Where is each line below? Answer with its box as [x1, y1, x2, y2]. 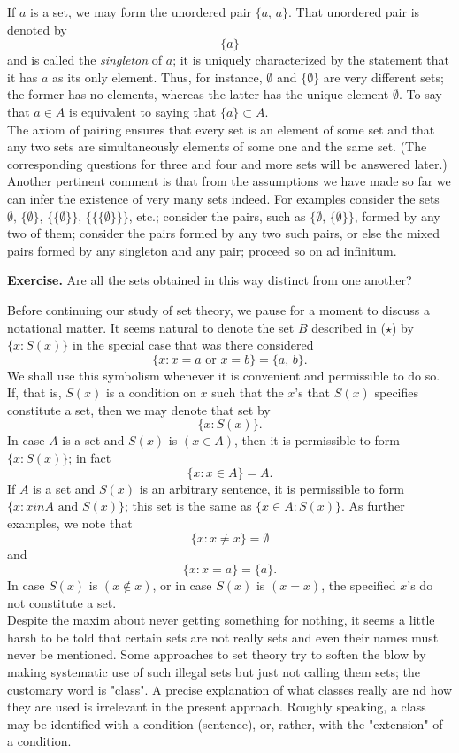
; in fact [68, 449, 111, 467]
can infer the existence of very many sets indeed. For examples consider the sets [7, 188, 440, 207]
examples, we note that [7, 513, 133, 532]
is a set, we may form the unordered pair [30, 3, 252, 20]
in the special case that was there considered [72, 335, 314, 354]
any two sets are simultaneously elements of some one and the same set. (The [7, 137, 427, 156]
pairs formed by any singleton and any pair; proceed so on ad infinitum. [7, 241, 397, 259]
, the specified [321, 576, 396, 595]
